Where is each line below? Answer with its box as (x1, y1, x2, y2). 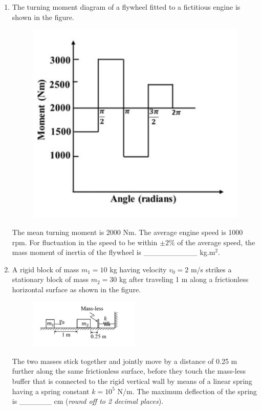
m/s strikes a (190, 264, 232, 274)
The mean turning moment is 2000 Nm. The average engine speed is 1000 (12, 226, 243, 237)
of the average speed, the (177, 236, 255, 247)
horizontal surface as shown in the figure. (12, 284, 141, 294)
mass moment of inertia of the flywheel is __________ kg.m (12, 247, 215, 257)
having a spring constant (12, 385, 90, 396)
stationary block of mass (12, 274, 89, 285)
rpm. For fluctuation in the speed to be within (12, 236, 158, 247)
